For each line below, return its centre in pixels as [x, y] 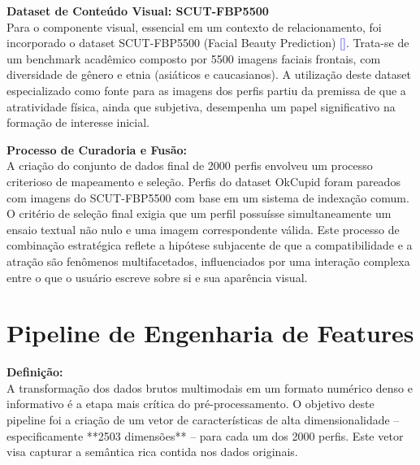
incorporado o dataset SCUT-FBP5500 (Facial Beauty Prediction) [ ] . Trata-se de [208, 43]
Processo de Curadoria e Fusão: [97, 149]
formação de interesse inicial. [78, 122]
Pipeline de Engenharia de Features [210, 333]
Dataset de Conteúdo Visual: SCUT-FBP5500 [138, 11]
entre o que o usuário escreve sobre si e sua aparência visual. [157, 277]
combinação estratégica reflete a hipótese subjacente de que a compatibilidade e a [210, 245]
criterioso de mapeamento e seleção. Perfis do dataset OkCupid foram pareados [204, 181]
